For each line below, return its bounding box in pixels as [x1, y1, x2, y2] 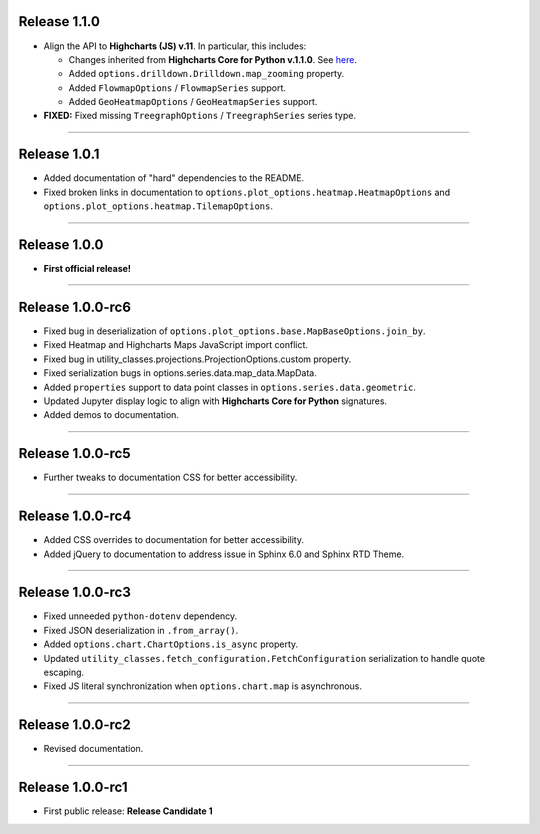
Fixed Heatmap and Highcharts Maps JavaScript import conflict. [43, 339, 309, 351]
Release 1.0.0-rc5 [18, 445, 131, 462]
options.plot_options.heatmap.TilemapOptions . [43, 200, 274, 212]
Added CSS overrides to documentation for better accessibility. [43, 534, 305, 546]
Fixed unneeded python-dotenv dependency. [43, 610, 238, 622]
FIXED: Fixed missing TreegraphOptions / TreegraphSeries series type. [43, 110, 357, 122]
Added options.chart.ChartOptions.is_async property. [43, 638, 299, 650]
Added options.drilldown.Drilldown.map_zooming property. [68, 68, 345, 80]
